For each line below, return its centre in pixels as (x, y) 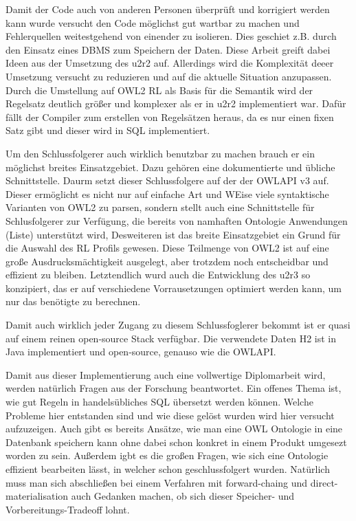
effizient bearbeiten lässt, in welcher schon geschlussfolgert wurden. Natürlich (168, 469)
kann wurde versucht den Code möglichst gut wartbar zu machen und (153, 22)
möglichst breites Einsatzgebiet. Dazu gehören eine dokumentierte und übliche (170, 167)
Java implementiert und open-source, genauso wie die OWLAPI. (141, 352)
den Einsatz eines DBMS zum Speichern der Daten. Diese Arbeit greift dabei (168, 49)
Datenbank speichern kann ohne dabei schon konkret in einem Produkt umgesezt (176, 442)
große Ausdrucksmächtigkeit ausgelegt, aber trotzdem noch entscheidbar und (167, 261)
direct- (324, 482)
